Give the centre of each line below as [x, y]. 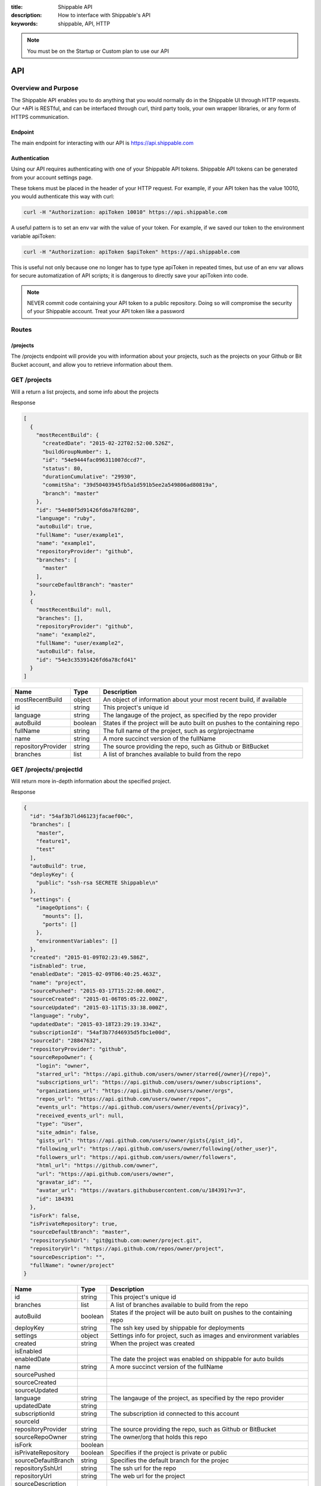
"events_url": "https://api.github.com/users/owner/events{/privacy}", [143, 1107]
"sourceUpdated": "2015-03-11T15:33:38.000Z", [99, 1007]
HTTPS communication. [40, 117]
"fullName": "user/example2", [80, 643]
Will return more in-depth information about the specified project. [91, 781]
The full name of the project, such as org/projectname [179, 731]
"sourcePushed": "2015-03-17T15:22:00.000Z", [97, 991]
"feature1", [53, 841]
